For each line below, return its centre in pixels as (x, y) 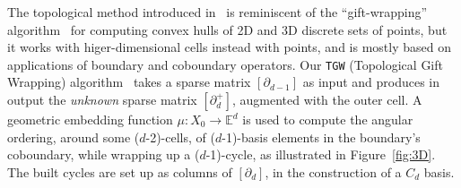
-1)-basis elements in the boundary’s (321, 137)
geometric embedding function (90, 120)
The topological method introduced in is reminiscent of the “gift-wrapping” (217, 12)
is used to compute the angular (328, 120)
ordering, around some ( (74, 137)
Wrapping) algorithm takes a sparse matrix (129, 82)
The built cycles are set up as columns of (120, 171)
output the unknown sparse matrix (102, 100)
